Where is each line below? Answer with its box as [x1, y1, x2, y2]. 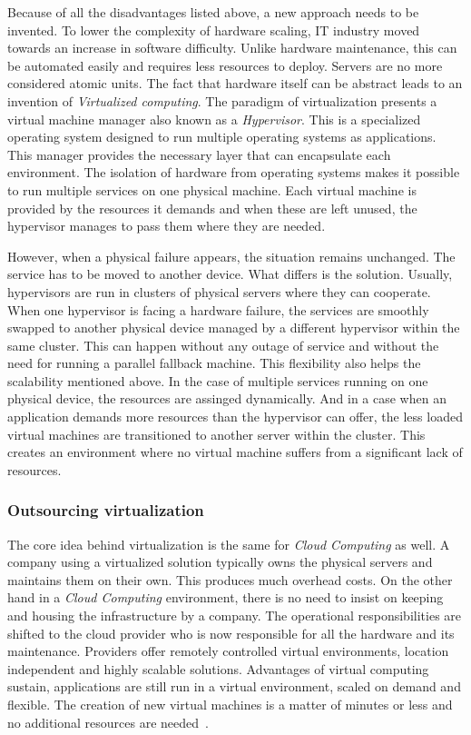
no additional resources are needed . [7, 712, 209, 731]
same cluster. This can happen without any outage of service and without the [7, 335, 439, 354]
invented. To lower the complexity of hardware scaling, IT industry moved [7, 20, 420, 39]
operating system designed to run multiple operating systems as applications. [7, 127, 437, 146]
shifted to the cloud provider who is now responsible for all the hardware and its [7, 623, 455, 642]
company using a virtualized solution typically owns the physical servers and [7, 552, 433, 571]
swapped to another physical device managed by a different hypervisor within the [7, 318, 460, 337]
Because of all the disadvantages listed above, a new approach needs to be [7, 3, 419, 21]
